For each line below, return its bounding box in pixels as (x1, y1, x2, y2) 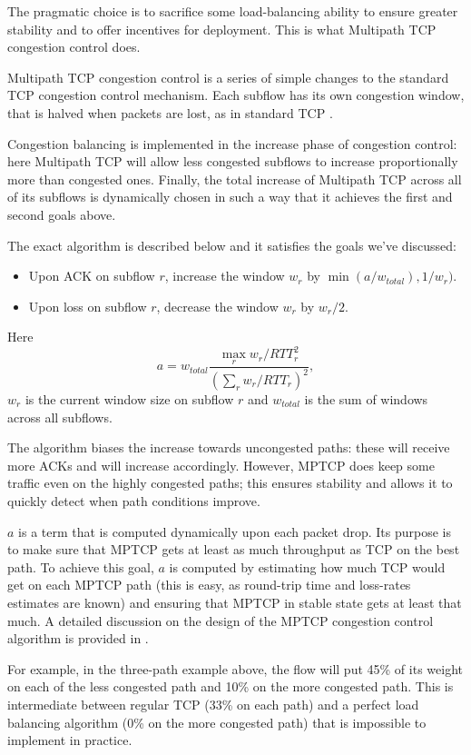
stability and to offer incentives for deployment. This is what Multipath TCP (7, 19, 437, 38)
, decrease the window (156, 296, 279, 315)
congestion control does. (7, 37, 141, 56)
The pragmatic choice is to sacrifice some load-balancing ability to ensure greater (7, 2, 458, 20)
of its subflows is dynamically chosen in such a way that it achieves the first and (7, 187, 453, 206)
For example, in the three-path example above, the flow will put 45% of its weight (7, 659, 463, 678)
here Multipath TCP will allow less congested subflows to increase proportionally (7, 152, 458, 171)
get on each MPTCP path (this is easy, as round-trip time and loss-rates (7, 575, 411, 594)
